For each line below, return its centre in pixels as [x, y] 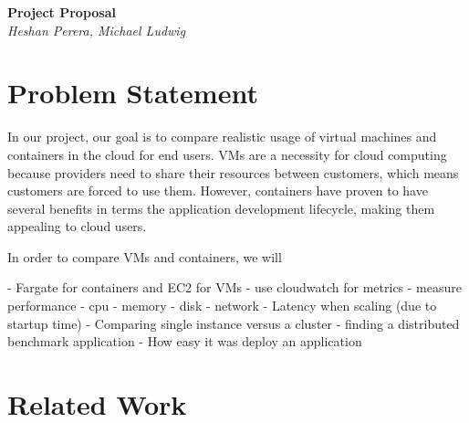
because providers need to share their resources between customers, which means [233, 172]
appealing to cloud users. [77, 226]
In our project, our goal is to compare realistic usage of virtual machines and [222, 137]
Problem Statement [133, 93]
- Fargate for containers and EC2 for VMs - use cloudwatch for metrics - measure [234, 287]
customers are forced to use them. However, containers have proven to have [218, 190]
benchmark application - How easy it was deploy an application [185, 341]
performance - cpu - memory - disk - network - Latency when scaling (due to [222, 306]
